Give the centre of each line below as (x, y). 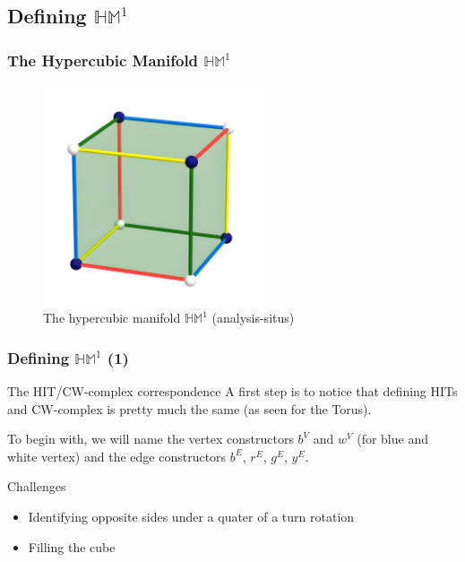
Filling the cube (72, 546)
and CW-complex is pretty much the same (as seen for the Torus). (189, 408)
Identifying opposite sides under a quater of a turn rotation (191, 517)
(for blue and (392, 439)
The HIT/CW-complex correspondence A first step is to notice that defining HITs (232, 391)
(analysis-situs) (253, 318)
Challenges (37, 486)
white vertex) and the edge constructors (117, 456)
